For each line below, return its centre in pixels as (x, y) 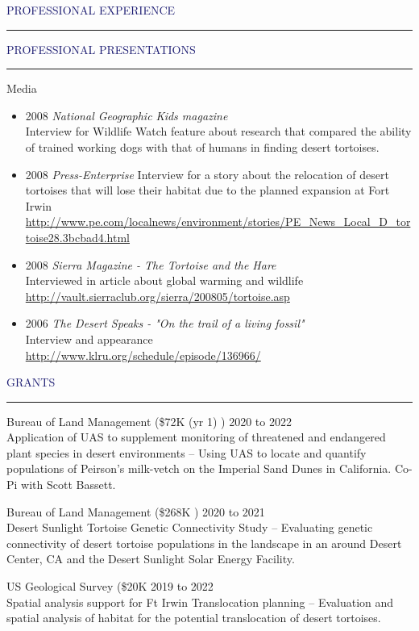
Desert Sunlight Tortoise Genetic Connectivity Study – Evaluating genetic (190, 527)
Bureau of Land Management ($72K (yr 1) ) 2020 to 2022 (149, 421)
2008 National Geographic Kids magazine (127, 115)
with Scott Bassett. (68, 485)
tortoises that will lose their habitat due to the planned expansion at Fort (207, 190)
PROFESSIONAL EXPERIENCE (91, 10)
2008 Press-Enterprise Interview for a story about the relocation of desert (207, 174)
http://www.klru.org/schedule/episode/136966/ (143, 355)
